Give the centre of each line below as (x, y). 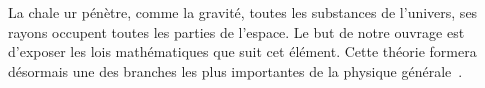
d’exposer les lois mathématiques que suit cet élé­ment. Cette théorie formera (242, 51)
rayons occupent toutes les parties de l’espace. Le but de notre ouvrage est (236, 31)
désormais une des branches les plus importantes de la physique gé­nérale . (235, 70)
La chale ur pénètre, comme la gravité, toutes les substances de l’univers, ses (243, 12)
